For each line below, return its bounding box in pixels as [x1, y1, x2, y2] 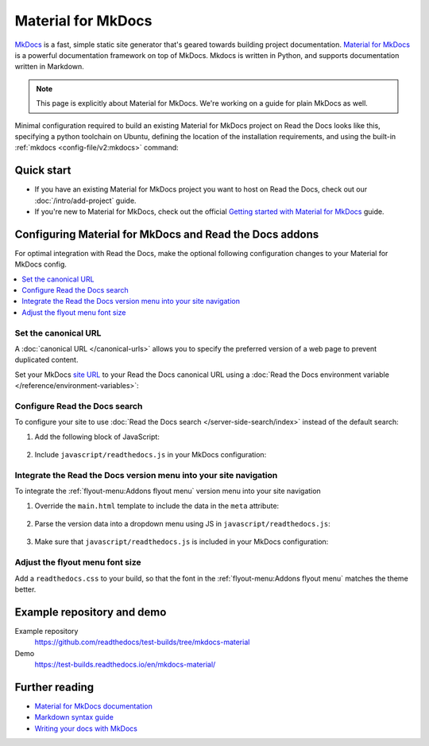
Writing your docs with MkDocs [34, 724, 138, 733]
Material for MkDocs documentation [34, 701, 153, 711]
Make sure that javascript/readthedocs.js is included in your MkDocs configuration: [34, 537, 329, 546]
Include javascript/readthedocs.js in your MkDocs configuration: [34, 450, 267, 460]
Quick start [14, 164, 71, 177]
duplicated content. [14, 355, 79, 365]
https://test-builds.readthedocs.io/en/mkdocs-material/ [34, 659, 216, 669]
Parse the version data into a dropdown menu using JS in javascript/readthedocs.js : [34, 519, 331, 528]
